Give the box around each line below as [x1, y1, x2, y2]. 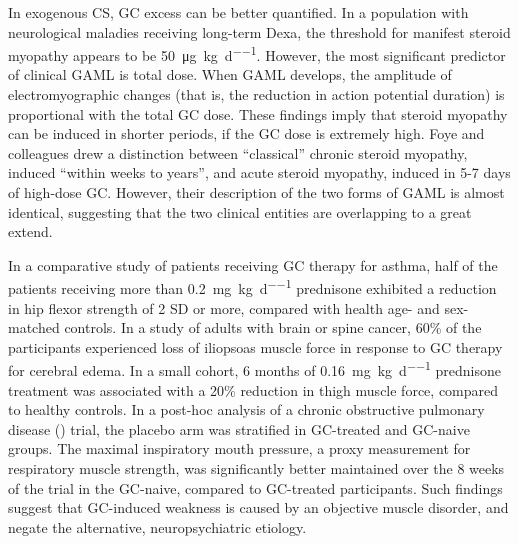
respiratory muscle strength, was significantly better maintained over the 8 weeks [8, 458, 505, 479]
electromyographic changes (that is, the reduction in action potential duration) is [8, 84, 505, 105]
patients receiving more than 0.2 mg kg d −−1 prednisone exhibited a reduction [8, 275, 497, 299]
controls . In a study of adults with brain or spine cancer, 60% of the [64, 317, 482, 338]
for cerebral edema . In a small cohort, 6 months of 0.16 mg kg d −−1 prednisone [8, 357, 502, 381]
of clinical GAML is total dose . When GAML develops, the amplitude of [8, 64, 452, 85]
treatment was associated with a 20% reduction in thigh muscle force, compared [8, 379, 499, 400]
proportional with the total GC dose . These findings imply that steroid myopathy [8, 103, 508, 124]
